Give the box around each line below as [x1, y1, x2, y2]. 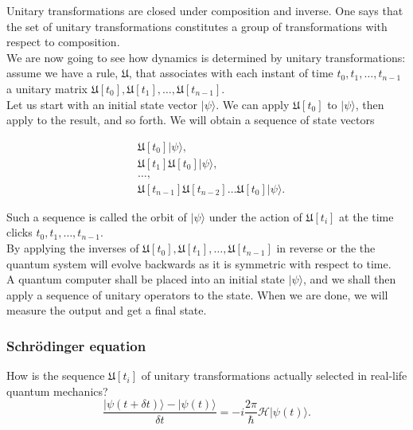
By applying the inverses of [6, 240, 139, 256]
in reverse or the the [276, 240, 376, 256]
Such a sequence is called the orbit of [6, 208, 187, 225]
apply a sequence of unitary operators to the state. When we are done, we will [6, 286, 388, 303]
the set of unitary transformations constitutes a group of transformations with [6, 18, 388, 34]
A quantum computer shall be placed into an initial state [6, 271, 285, 287]
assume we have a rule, [6, 64, 119, 81]
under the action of [208, 208, 302, 225]
